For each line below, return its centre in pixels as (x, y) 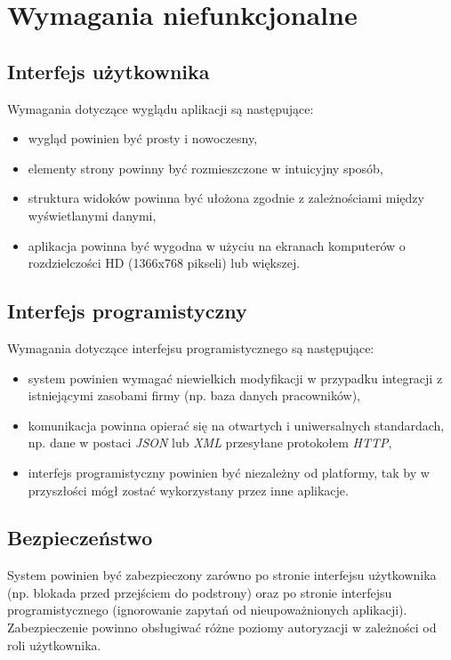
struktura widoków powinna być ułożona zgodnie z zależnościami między (226, 198)
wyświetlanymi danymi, (92, 215)
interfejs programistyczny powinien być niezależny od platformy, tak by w (229, 472)
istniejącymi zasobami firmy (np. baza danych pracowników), (194, 395)
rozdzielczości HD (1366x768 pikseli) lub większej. (164, 263)
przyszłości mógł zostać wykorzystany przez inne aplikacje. (188, 490)
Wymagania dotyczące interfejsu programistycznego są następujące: (191, 347)
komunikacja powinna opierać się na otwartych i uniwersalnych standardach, (236, 425)
